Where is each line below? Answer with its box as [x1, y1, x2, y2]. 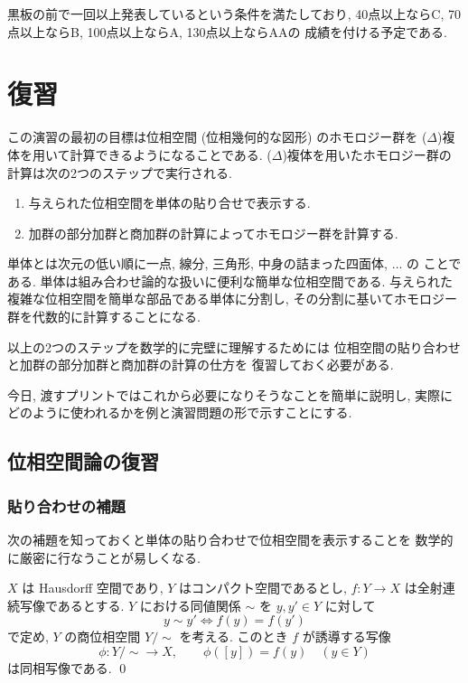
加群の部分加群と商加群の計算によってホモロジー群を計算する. [28, 223, 398, 242]
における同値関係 [139, 595, 241, 614]
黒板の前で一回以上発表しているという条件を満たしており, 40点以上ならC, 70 [7, 5, 461, 23]
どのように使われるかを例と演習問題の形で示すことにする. [7, 403, 352, 422]
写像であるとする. [19, 595, 125, 614]
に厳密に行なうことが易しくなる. [7, 547, 201, 566]
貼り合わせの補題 [7, 494, 126, 517]
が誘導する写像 [302, 627, 391, 646]
